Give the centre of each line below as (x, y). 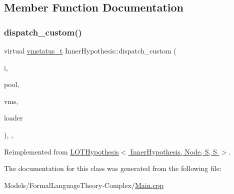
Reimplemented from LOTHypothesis (61, 151)
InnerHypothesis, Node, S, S (173, 151)
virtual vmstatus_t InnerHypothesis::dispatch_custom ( (90, 50)
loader (13, 118)
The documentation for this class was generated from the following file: (113, 168)
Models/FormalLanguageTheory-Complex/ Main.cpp (84, 185)
